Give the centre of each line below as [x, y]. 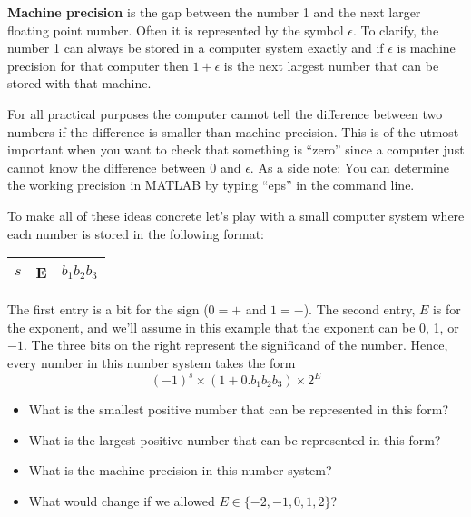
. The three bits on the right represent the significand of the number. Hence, [235, 345]
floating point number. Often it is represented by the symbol [176, 30]
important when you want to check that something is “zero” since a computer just [236, 149]
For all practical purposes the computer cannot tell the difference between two [225, 113]
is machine [426, 48]
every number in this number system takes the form [152, 362]
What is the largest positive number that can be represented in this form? [235, 439]
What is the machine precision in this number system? [180, 470]
